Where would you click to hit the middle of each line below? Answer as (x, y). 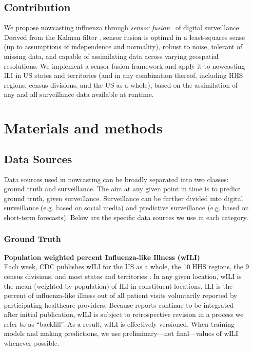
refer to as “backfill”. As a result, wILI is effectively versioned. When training (119, 323)
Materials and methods (83, 128)
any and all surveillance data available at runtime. (79, 94)
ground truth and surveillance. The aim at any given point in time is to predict (122, 189)
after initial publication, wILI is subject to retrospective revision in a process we (124, 314)
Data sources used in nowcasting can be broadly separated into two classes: (116, 179)
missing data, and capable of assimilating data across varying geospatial (111, 56)
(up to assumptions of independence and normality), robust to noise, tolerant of (123, 46)
